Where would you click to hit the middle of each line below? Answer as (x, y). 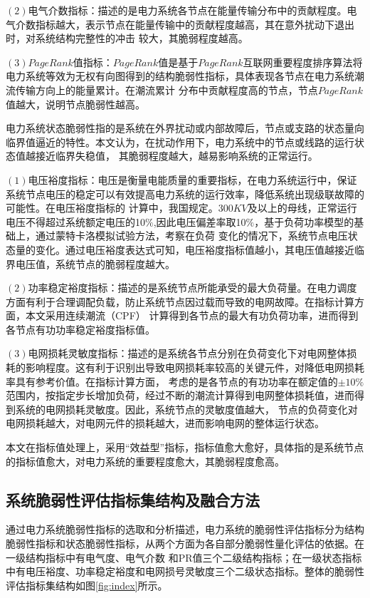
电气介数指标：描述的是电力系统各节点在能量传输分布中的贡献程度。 (187, 10)
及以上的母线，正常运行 (302, 208)
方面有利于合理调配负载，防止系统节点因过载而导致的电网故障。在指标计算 (180, 301)
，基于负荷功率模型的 (304, 221)
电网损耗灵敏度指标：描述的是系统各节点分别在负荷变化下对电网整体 (187, 353)
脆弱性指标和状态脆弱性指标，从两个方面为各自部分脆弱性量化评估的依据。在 (185, 543)
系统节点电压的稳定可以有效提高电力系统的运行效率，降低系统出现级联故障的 (185, 194)
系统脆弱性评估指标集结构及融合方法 (133, 499)
